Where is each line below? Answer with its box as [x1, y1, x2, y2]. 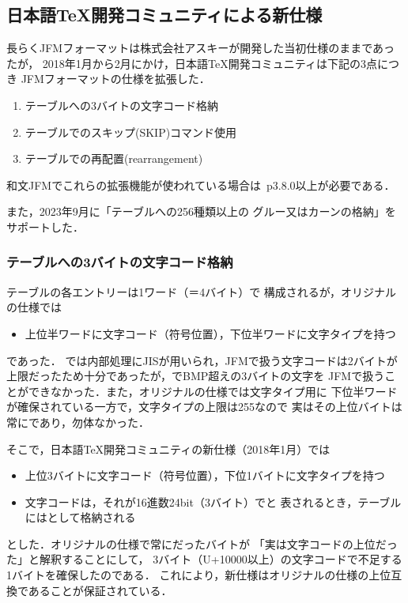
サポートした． [6, 218, 84, 235]
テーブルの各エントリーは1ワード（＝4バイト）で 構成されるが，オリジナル [6, 283, 396, 300]
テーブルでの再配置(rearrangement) [25, 150, 203, 167]
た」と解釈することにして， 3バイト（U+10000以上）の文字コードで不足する [6, 551, 402, 567]
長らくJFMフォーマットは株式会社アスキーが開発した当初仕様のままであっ [6, 40, 395, 56]
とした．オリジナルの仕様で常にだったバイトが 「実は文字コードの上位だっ [6, 535, 398, 552]
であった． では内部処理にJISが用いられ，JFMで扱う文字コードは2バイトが [6, 352, 398, 368]
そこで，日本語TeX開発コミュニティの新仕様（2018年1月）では [6, 440, 331, 457]
